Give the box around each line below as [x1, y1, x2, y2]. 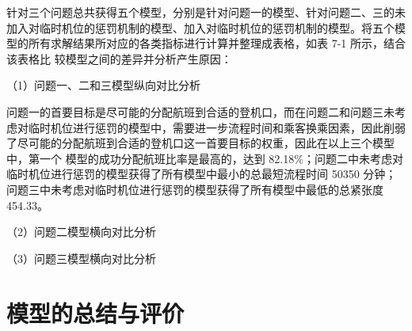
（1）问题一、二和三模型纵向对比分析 [6, 77, 200, 93]
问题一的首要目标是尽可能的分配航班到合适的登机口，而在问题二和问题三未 [6, 103, 395, 120]
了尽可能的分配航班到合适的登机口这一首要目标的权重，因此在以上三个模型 [6, 135, 395, 151]
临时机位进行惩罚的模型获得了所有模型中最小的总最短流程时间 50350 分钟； [6, 165, 397, 182]
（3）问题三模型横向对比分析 [6, 249, 156, 266]
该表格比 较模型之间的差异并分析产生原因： [6, 50, 232, 67]
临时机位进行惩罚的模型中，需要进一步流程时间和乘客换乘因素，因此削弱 [28, 119, 406, 135]
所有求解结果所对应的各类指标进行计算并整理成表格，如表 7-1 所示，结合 [28, 35, 406, 51]
